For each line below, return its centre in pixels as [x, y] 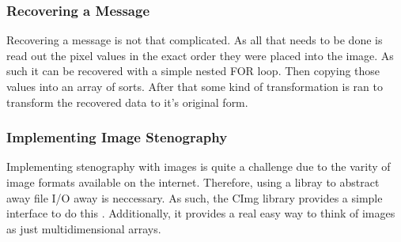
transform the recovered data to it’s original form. [127, 102]
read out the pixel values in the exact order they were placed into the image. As [200, 55]
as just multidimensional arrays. [84, 228]
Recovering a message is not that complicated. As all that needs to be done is [195, 40]
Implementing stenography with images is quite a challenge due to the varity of [199, 166]
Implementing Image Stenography [117, 137]
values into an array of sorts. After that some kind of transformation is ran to [195, 86]
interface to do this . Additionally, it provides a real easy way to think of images [201, 213]
